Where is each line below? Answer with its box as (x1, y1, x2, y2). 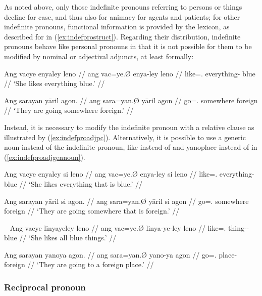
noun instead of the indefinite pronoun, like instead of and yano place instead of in (4, 142, 257, 152)
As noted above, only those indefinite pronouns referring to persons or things (4, 2, 242, 12)
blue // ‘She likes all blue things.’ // (4, 232, 117, 243)
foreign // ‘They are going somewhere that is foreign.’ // (4, 205, 180, 216)
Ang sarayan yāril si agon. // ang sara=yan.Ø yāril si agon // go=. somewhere (4, 195, 249, 206)
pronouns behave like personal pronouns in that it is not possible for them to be (4, 41, 252, 52)
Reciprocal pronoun (4, 280, 86, 293)
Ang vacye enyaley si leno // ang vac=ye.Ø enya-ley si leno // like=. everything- (4, 168, 254, 179)
